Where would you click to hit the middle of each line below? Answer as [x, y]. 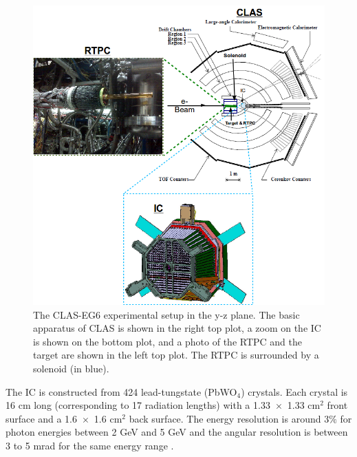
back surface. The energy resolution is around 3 [229, 418]
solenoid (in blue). [71, 369]
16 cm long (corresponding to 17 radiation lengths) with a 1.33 [138, 405]
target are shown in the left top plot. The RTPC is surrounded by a [176, 355]
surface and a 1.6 [41, 418]
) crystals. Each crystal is [294, 391]
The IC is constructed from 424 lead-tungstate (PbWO [121, 391]
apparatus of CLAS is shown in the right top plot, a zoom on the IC [177, 328]
